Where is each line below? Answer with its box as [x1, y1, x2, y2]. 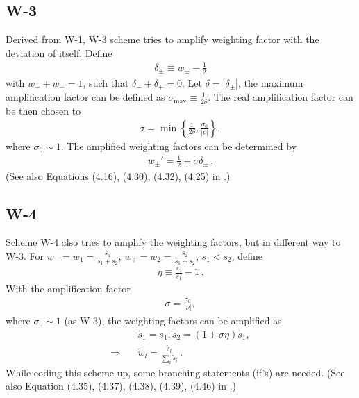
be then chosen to [6, 103, 81, 118]
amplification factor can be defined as [6, 90, 165, 104]
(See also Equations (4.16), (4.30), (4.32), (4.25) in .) [6, 168, 231, 183]
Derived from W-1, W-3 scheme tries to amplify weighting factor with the [6, 32, 319, 47]
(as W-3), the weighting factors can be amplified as [64, 313, 282, 327]
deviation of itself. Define [6, 45, 112, 60]
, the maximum [237, 75, 303, 90]
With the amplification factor [6, 281, 131, 296]
